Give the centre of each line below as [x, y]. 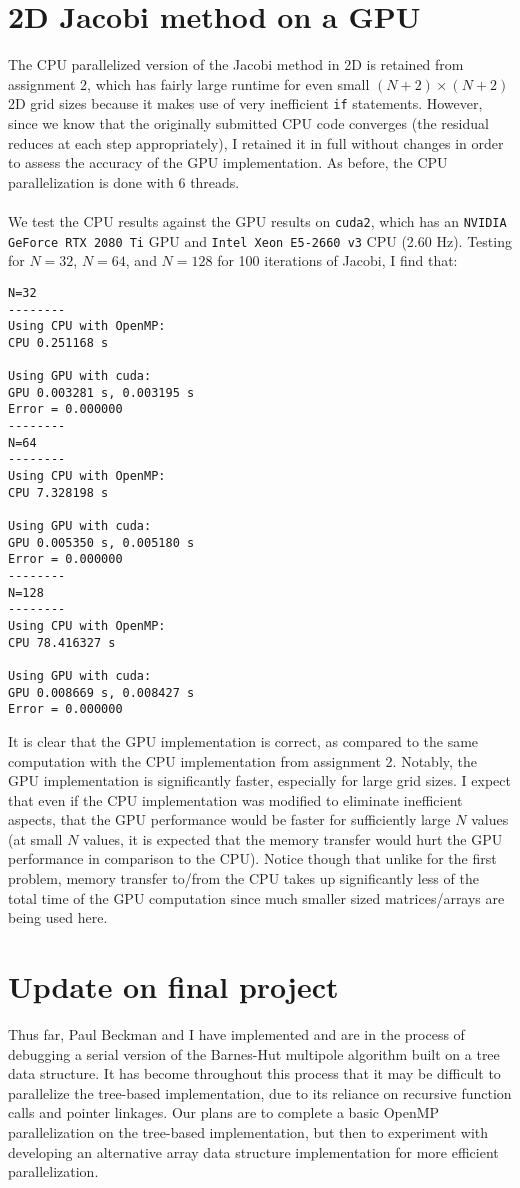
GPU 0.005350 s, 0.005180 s [101, 542]
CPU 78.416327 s [62, 642]
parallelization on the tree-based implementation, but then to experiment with [248, 1131]
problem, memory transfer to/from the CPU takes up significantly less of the [243, 878]
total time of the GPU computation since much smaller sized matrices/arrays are [256, 897]
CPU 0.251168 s [58, 342]
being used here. [58, 917]
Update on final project [173, 986]
